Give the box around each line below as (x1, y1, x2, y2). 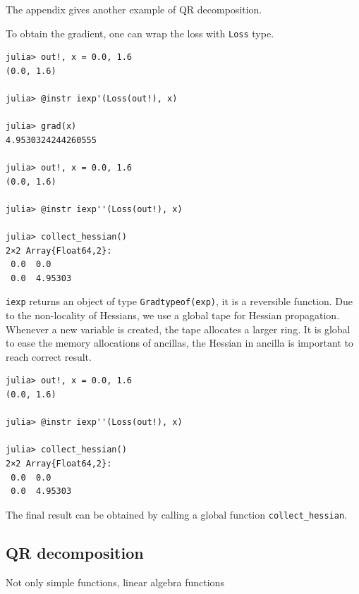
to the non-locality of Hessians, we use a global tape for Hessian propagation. (6, 308, 340, 322)
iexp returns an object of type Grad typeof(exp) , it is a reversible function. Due (6, 294, 353, 309)
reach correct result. (6, 349, 92, 364)
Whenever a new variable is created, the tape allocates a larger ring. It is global (6, 321, 351, 336)
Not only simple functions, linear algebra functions (6, 574, 224, 589)
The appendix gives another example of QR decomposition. (6, 2, 262, 16)
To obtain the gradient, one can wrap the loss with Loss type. (6, 25, 274, 40)
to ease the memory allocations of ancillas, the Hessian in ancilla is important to (6, 335, 353, 350)
